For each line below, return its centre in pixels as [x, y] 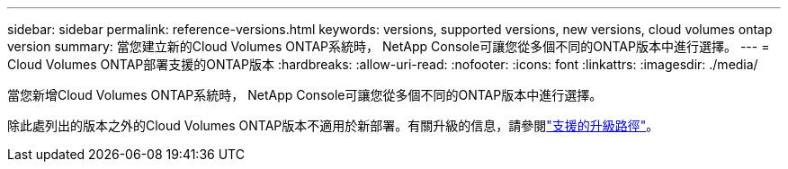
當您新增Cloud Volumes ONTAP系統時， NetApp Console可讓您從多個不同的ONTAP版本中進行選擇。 [305, 95]
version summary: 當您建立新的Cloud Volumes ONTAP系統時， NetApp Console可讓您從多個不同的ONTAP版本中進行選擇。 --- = [389, 46]
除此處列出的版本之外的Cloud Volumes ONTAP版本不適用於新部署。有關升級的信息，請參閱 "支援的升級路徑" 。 [333, 125]
